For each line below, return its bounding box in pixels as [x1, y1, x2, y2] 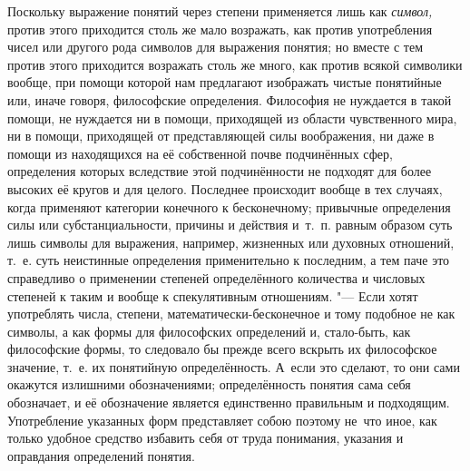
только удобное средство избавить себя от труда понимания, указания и [7, 428, 404, 447]
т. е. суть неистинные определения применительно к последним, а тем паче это [7, 250, 450, 270]
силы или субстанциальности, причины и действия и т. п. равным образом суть [7, 215, 453, 234]
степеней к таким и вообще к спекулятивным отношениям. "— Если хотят [7, 286, 418, 305]
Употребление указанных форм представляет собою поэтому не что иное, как [7, 410, 437, 429]
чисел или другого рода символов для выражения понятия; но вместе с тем [7, 37, 424, 56]
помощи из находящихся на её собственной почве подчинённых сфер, [7, 143, 393, 162]
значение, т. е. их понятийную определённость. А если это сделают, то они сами [7, 357, 460, 376]
